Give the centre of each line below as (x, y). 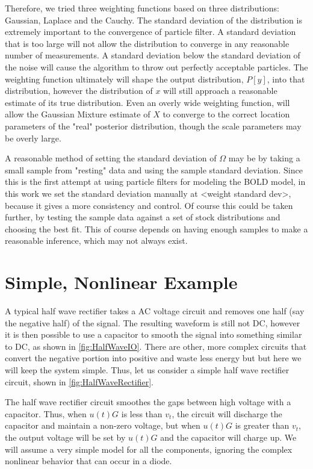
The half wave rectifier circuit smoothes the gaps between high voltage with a (148, 402)
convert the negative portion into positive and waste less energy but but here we (153, 358)
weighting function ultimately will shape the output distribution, (124, 79)
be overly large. (33, 138)
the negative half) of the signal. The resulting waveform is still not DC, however (153, 322)
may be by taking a (264, 158)
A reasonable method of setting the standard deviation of (111, 158)
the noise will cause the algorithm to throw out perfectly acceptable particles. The (156, 67)
